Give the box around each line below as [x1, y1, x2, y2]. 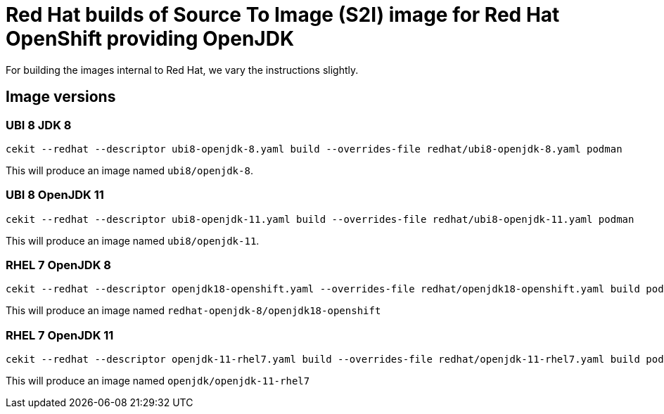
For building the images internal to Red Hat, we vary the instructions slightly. [6, 63, 359, 76]
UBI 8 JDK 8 [6, 117, 72, 132]
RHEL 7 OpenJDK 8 [6, 258, 111, 273]
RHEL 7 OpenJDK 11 [6, 328, 114, 342]
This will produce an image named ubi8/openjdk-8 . [6, 164, 253, 176]
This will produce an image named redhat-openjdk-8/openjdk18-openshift [6, 304, 381, 317]
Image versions [6, 88, 116, 106]
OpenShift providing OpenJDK [6, 27, 295, 51]
